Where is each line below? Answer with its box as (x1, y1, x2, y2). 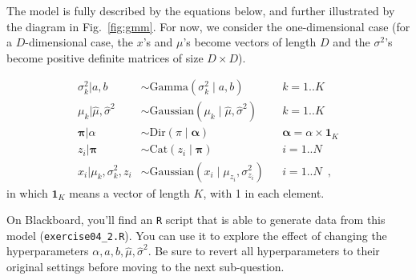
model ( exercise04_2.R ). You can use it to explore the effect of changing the (6, 226, 387, 243)
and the (333, 34, 370, 50)
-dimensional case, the (25, 34, 133, 50)
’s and (143, 34, 173, 50)
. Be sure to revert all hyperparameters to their (147, 242, 380, 259)
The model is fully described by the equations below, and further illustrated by (6, 2, 395, 18)
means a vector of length (69, 184, 190, 201)
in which (6, 184, 48, 201)
